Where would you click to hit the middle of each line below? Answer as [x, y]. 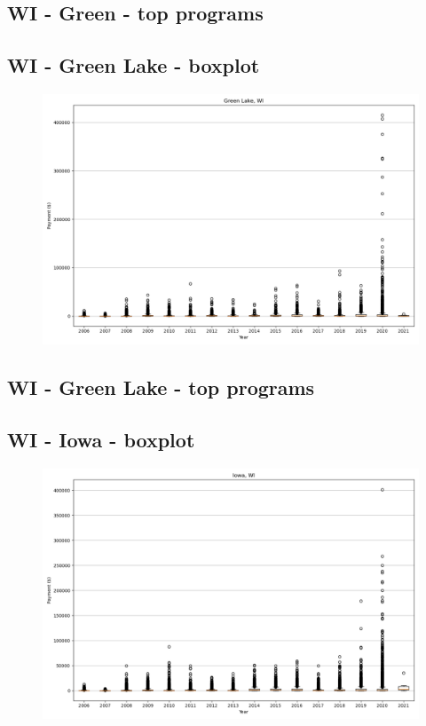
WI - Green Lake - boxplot [134, 65]
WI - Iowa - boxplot [101, 440]
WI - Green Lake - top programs [161, 387]
